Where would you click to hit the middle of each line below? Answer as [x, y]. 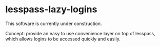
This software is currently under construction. [54, 24]
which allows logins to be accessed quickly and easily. [63, 39]
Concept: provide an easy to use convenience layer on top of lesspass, [80, 33]
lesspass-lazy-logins [51, 9]
